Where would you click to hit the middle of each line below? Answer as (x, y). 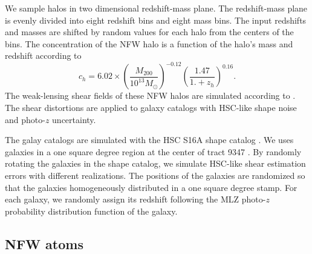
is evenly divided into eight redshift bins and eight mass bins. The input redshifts (156, 20)
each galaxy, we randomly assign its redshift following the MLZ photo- (135, 199)
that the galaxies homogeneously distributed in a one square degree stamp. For (151, 187)
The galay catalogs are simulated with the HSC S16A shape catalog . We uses (149, 140)
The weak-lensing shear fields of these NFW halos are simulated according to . (150, 95)
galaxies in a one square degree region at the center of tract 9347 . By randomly (153, 151)
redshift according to (43, 55)
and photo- (25, 119)
